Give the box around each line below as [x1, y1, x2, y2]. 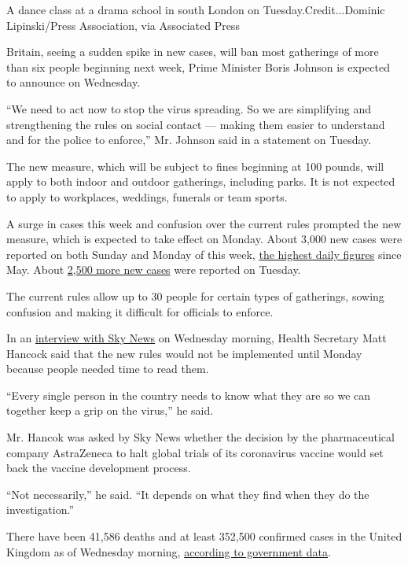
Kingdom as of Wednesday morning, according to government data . [6, 543, 331, 559]
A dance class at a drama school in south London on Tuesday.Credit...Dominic [6, 2, 385, 17]
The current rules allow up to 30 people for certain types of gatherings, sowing [6, 287, 384, 304]
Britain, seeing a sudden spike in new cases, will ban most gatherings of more [6, 43, 379, 60]
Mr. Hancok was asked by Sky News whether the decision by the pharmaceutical [6, 429, 395, 445]
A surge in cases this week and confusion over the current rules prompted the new [6, 215, 402, 231]
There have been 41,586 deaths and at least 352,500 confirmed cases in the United [6, 528, 402, 545]
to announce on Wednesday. [6, 74, 141, 90]
